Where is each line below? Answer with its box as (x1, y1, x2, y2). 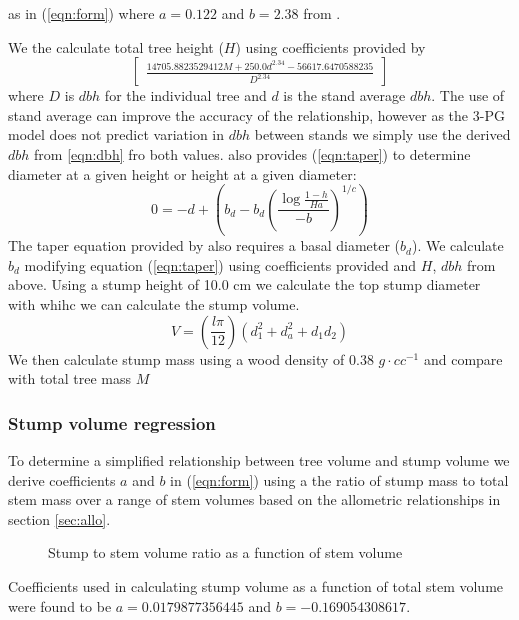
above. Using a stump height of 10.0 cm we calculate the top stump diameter (8, 274, 481, 295)
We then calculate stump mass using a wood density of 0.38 (8, 348, 374, 369)
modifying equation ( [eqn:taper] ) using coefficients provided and (24, 254, 417, 275)
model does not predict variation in (8, 124, 225, 145)
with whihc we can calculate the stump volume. (8, 294, 300, 314)
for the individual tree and (104, 85, 267, 106)
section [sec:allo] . (8, 508, 111, 529)
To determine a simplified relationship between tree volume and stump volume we (8, 450, 510, 470)
